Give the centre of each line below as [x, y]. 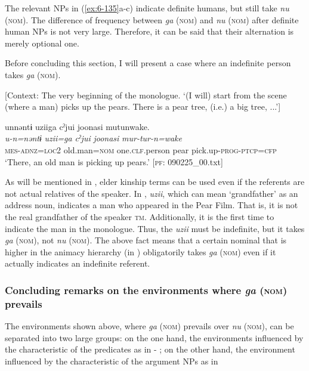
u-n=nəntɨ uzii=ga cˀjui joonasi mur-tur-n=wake [93, 138]
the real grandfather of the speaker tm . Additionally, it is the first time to [140, 216]
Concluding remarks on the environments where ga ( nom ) [146, 290]
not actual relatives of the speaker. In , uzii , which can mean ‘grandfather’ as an [152, 193]
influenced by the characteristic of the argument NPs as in [112, 361]
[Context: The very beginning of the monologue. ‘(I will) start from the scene [146, 95]
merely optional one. [42, 43]
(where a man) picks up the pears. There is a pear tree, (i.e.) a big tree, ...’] [143, 106]
